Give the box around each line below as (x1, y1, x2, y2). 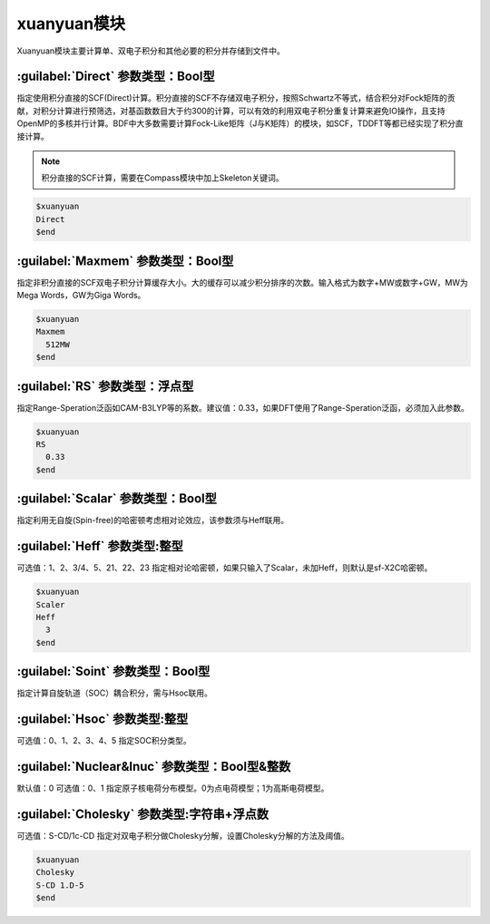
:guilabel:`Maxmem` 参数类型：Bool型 (16, 253, 234, 268)
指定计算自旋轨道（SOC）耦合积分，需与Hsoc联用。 (16, 687, 213, 698)
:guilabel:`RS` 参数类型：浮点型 (16, 378, 194, 394)
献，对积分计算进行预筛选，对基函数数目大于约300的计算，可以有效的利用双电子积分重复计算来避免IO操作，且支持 (16, 105, 446, 116)
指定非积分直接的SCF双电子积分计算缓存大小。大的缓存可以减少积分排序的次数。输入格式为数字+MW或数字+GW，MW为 (16, 277, 469, 287)
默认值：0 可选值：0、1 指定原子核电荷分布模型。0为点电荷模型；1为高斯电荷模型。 (16, 783, 329, 793)
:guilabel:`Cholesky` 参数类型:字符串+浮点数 (16, 806, 269, 822)
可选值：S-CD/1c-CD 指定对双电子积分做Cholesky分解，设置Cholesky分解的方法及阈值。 (16, 831, 349, 841)
